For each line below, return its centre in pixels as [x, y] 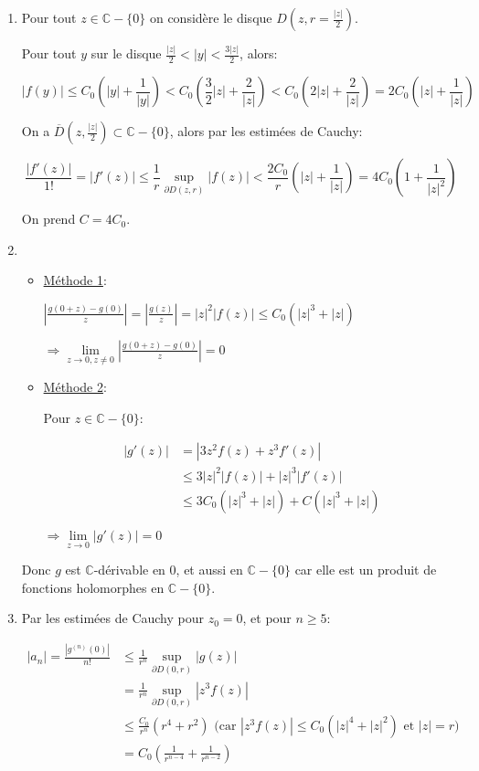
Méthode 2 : [75, 387]
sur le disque [126, 53]
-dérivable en [129, 570]
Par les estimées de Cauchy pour [112, 618]
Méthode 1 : [75, 280]
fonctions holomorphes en [93, 587]
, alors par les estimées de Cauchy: [266, 131]
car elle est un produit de [366, 570]
